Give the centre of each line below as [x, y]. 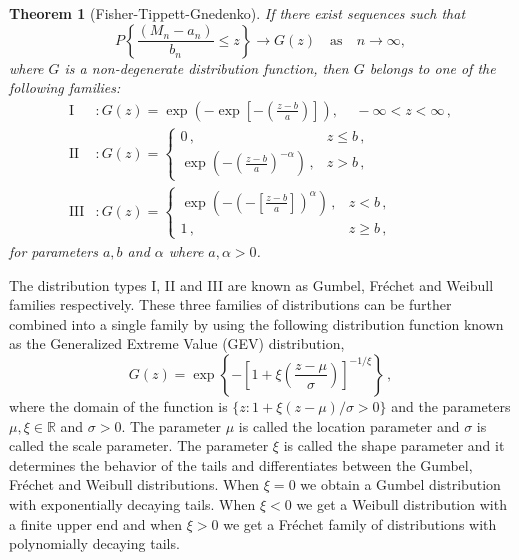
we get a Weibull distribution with [401, 503]
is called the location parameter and [349, 425]
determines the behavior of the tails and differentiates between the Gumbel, [241, 464]
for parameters [53, 251]
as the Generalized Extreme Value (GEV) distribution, [177, 343]
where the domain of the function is [118, 405]
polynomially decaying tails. [94, 543]
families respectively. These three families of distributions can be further [230, 304]
